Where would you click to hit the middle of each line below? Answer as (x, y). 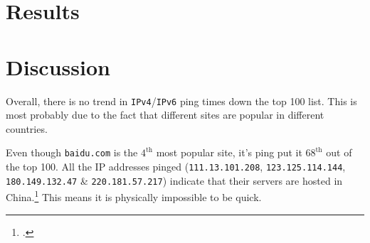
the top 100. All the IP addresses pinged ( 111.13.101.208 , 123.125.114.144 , (176, 166)
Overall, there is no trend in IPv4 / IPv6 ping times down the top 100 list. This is (181, 101)
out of (339, 152)
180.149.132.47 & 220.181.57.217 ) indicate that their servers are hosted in (174, 180)
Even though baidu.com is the (72, 152)
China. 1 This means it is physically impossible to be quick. (134, 196)
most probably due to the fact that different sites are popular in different (165, 115)
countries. (27, 128)
